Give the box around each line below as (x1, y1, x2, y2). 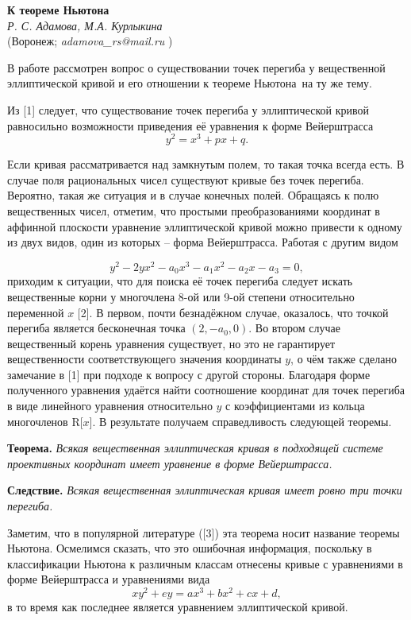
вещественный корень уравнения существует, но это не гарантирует (7, 335, 336, 351)
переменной (7, 304, 64, 320)
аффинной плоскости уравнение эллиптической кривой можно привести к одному (7, 218, 402, 234)
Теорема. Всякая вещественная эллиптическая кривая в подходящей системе (7, 440, 383, 456)
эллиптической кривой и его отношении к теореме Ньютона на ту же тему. (7, 75, 372, 91)
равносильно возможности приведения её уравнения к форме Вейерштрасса (7, 117, 374, 134)
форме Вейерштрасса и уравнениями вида (7, 571, 210, 587)
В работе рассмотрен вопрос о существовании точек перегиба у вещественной (7, 59, 386, 76)
